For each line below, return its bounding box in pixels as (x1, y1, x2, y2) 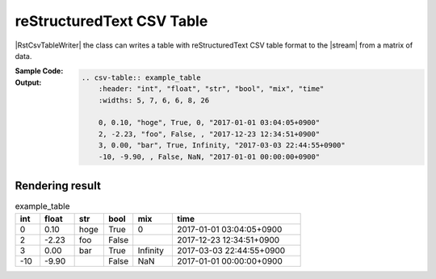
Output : (15, 77, 42, 87)
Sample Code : (15, 66, 64, 76)
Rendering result (15, 179, 101, 193)
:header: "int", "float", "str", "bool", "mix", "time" (98, 85, 325, 94)
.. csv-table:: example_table (81, 73, 201, 82)
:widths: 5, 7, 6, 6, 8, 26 (98, 95, 210, 105)
